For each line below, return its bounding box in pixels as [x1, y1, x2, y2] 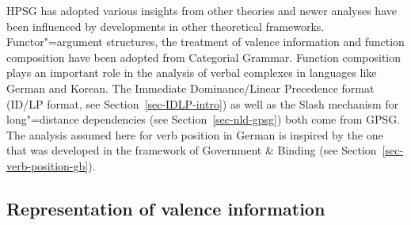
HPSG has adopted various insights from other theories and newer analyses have [6, 2, 397, 18]
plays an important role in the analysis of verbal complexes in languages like [6, 64, 377, 81]
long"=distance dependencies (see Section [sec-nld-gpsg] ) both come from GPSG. [6, 111, 401, 128]
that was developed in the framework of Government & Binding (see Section [6, 142, 377, 158]
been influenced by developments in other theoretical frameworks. [6, 17, 325, 34]
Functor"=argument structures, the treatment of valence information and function [6, 33, 405, 50]
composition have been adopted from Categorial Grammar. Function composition [6, 48, 401, 65]
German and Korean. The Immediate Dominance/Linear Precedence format [6, 79, 375, 96]
